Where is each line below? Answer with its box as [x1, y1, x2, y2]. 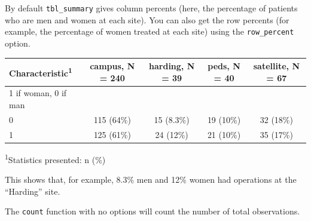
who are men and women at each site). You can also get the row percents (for [5, 13, 289, 26]
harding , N [149, 60, 195, 72]
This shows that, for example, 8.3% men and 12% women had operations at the [5, 173, 297, 186]
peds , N [208, 60, 240, 72]
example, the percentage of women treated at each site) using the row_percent [5, 25, 294, 38]
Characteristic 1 [9, 65, 72, 79]
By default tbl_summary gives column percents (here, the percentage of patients [5, 2, 298, 14]
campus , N [90, 60, 135, 72]
